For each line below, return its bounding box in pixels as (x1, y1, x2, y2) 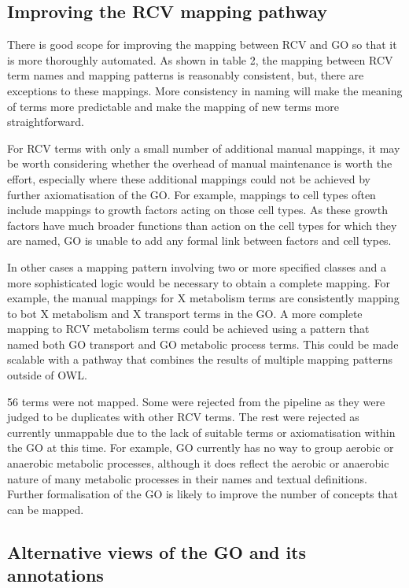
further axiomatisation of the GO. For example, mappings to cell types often (7, 186, 376, 202)
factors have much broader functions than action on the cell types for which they (7, 216, 397, 233)
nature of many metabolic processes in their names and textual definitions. (7, 470, 367, 486)
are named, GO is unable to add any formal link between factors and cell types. (7, 232, 392, 249)
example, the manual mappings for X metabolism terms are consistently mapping (7, 290, 400, 306)
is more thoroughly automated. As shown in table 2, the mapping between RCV (7, 51, 393, 68)
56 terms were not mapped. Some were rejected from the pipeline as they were (7, 393, 385, 409)
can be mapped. (7, 501, 84, 517)
